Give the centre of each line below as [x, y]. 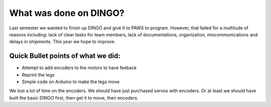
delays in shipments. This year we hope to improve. [62, 42]
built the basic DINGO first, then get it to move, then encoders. [74, 98]
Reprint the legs [38, 75]
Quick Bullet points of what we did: [65, 56]
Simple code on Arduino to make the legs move [71, 82]
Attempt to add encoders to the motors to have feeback [79, 68]
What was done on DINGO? [67, 13]
